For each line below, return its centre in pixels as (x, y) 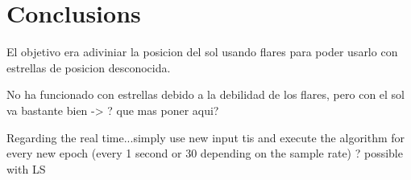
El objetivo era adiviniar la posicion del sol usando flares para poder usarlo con (202, 52)
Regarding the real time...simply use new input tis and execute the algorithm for (206, 137)
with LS (26, 168)
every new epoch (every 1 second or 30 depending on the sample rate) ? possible (205, 153)
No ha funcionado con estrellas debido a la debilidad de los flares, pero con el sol (206, 94)
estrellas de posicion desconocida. (89, 67)
